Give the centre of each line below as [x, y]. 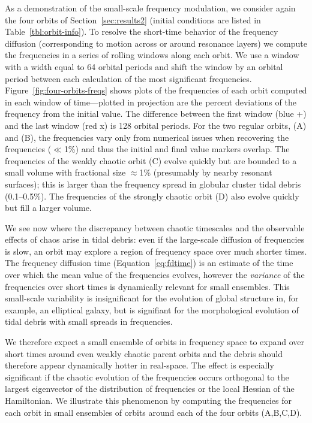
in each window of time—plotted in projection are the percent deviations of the [151, 102]
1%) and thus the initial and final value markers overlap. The [177, 149]
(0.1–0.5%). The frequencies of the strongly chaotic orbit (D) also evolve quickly [152, 196]
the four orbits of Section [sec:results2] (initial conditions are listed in [133, 19]
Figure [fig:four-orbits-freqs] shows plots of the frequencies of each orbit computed [156, 90]
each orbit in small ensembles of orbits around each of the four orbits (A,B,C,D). [154, 412]
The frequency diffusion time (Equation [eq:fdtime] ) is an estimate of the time [149, 263]
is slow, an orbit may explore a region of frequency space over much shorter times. [156, 251]
